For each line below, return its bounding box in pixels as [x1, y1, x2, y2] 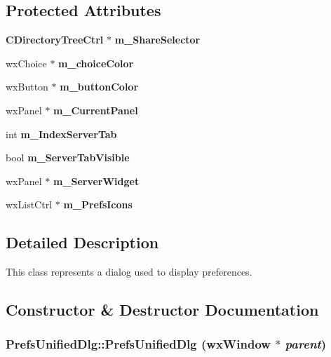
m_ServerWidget [53, 173, 140, 188]
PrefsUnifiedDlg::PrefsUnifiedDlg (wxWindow [6, 335, 271, 353]
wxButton [6, 79, 48, 94]
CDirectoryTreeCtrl [6, 32, 104, 47]
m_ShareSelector [114, 32, 201, 47]
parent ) [285, 335, 327, 353]
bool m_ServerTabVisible [6, 150, 130, 165]
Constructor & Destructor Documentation [6, 299, 319, 321]
